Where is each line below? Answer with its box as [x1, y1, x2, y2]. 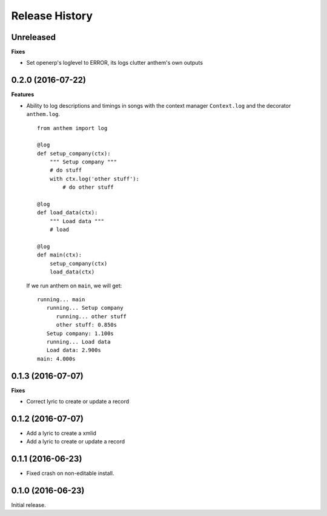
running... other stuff [56, 313, 127, 320]
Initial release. [11, 501, 46, 509]
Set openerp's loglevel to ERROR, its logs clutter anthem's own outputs [26, 59, 203, 67]
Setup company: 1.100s [46, 330, 114, 337]
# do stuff [49, 167, 82, 174]
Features [11, 91, 35, 98]
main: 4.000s [37, 355, 76, 362]
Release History [11, 9, 93, 22]
